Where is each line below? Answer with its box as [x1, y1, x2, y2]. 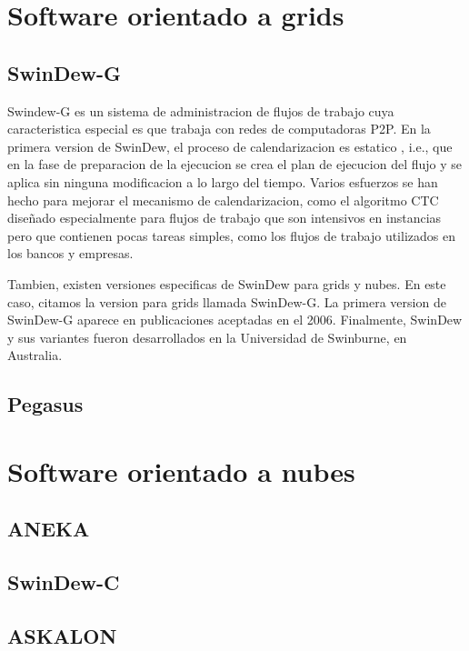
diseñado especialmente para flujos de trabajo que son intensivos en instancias [7, 208, 442, 227]
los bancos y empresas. [7, 244, 134, 263]
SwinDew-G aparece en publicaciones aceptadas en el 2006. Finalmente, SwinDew [7, 310, 463, 329]
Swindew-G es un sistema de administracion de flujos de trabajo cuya [7, 101, 394, 120]
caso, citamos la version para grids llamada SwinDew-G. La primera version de [7, 292, 446, 311]
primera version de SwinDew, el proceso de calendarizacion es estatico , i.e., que [7, 136, 453, 155]
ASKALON [7, 622, 117, 649]
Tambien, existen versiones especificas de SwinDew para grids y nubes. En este [7, 274, 446, 293]
